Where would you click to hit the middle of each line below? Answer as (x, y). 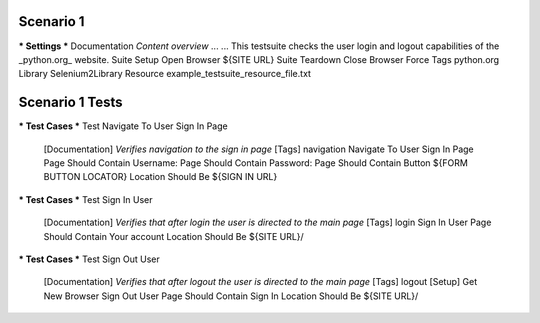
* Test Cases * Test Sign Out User (89, 259)
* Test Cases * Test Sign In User (85, 199)
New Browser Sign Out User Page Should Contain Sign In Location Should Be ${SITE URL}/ (231, 296)
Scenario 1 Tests (71, 102)
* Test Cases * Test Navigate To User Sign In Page (123, 126)
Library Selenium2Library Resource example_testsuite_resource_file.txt (165, 74)
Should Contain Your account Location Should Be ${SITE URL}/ (173, 236)
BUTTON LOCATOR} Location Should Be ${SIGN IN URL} (160, 177)
